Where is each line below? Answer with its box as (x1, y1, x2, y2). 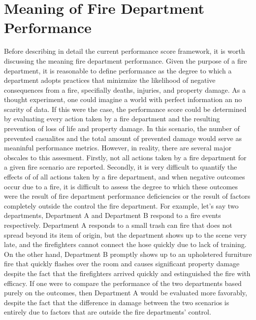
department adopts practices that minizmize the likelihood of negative (4, 75, 216, 85)
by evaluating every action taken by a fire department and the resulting (4, 113, 220, 124)
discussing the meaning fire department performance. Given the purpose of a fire (4, 55, 247, 66)
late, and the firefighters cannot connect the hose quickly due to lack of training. (4, 239, 247, 249)
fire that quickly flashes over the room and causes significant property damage (4, 258, 240, 269)
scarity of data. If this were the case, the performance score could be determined (4, 104, 247, 114)
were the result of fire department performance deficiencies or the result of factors (4, 191, 251, 201)
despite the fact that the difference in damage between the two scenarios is (4, 297, 229, 307)
